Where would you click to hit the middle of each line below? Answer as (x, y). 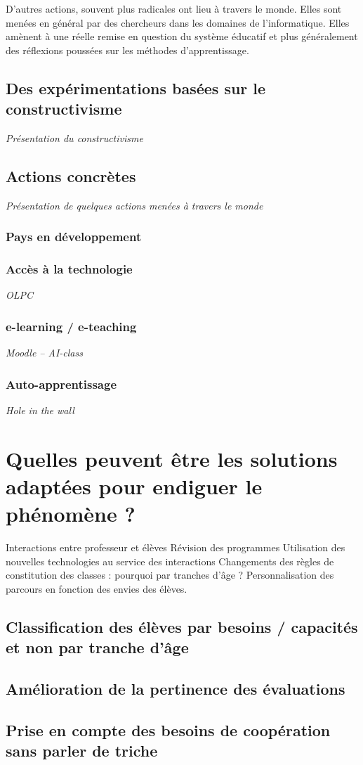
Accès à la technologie (69, 269)
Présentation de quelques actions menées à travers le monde (134, 205)
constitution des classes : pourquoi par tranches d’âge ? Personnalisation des (170, 575)
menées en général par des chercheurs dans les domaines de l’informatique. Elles (178, 22)
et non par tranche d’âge (97, 647)
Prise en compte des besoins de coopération (168, 729)
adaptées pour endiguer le (134, 486)
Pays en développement (74, 237)
